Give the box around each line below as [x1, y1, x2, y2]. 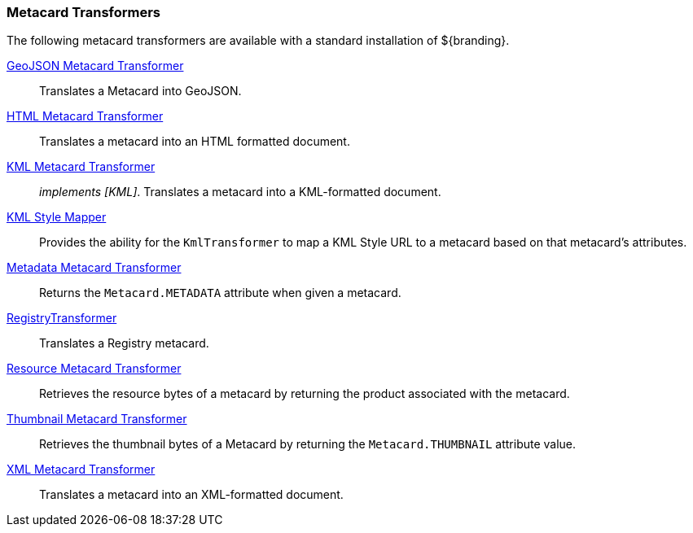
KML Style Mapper [7, 210, 107, 225]
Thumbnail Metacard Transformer [7, 412, 187, 426]
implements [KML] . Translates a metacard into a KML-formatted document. [39, 185, 441, 199]
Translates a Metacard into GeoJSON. [39, 84, 242, 98]
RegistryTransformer [7, 311, 117, 325]
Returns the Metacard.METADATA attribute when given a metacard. [39, 286, 401, 300]
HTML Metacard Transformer [7, 109, 164, 124]
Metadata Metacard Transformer [7, 260, 182, 275]
